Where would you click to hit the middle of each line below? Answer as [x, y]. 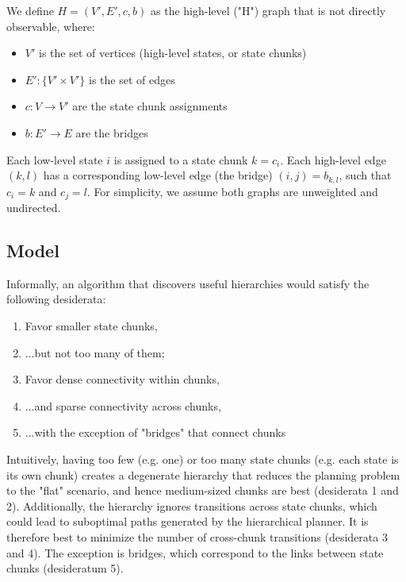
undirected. [34, 208]
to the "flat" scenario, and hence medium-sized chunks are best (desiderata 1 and [203, 490]
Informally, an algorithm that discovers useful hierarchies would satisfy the [188, 283]
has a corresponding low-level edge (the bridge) [158, 175]
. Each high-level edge [333, 159]
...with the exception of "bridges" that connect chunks [155, 432]
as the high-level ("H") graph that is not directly [268, 10]
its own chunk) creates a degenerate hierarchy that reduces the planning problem [203, 474]
